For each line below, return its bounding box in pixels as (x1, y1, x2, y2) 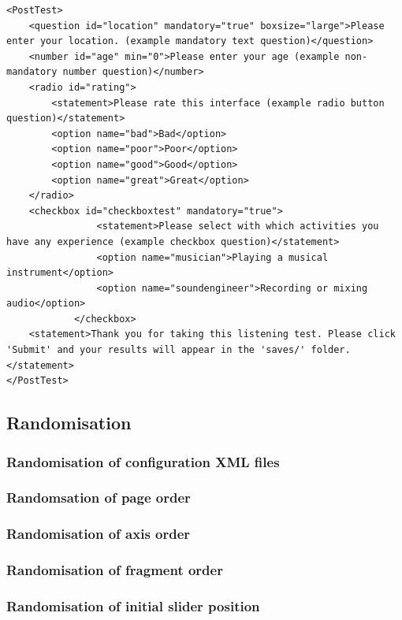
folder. (311, 344, 351, 356)
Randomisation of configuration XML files (6, 451, 280, 471)
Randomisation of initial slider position (6, 596, 260, 615)
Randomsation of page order (6, 488, 191, 507)
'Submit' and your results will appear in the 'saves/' (6, 344, 306, 356)
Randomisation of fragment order (6, 560, 223, 580)
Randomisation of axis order (6, 524, 191, 544)
